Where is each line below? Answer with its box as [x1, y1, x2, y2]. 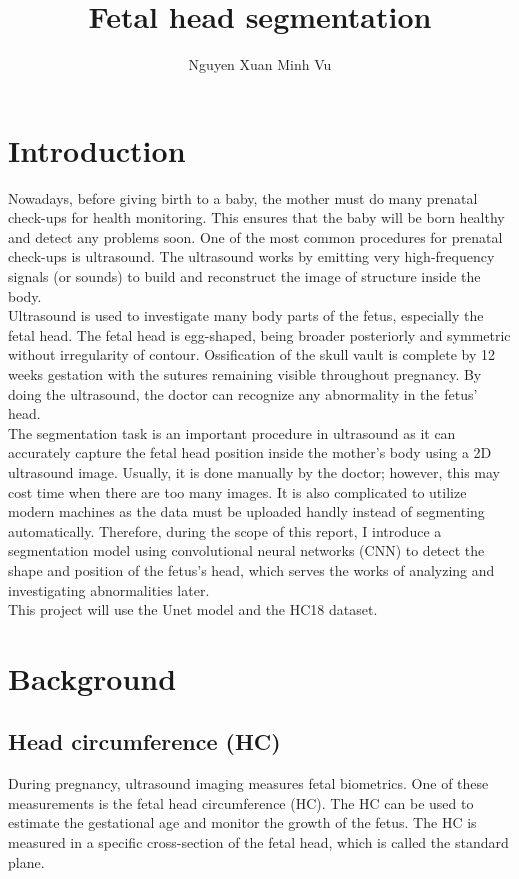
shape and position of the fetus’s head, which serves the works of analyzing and [8, 559, 495, 580]
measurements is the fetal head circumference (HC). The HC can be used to [8, 792, 474, 813]
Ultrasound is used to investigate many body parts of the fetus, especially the [8, 305, 484, 326]
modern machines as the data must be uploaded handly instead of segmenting [8, 501, 485, 522]
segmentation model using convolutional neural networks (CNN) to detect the [8, 540, 485, 561]
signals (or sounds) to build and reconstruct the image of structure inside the [8, 266, 481, 287]
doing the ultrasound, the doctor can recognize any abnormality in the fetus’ [8, 383, 478, 404]
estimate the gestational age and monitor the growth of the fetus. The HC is [8, 812, 477, 833]
